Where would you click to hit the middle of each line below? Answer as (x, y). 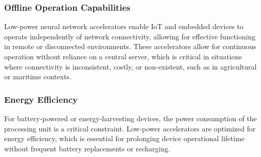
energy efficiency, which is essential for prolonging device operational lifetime (124, 138)
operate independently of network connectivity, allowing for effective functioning (130, 36)
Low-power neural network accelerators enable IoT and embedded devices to (124, 26)
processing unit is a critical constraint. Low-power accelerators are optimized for (130, 128)
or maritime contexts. (38, 76)
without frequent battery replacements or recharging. (87, 148)
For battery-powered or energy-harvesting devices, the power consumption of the (130, 118)
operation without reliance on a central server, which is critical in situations (123, 56)
